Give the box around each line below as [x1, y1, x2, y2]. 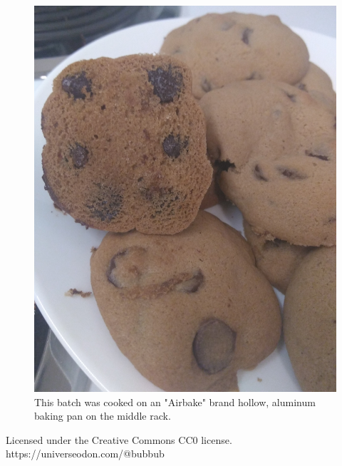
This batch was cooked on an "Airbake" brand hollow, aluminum [34, 394, 316, 409]
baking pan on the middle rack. [34, 408, 171, 423]
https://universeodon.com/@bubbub [6, 446, 165, 461]
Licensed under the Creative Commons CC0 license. [6, 432, 232, 447]
